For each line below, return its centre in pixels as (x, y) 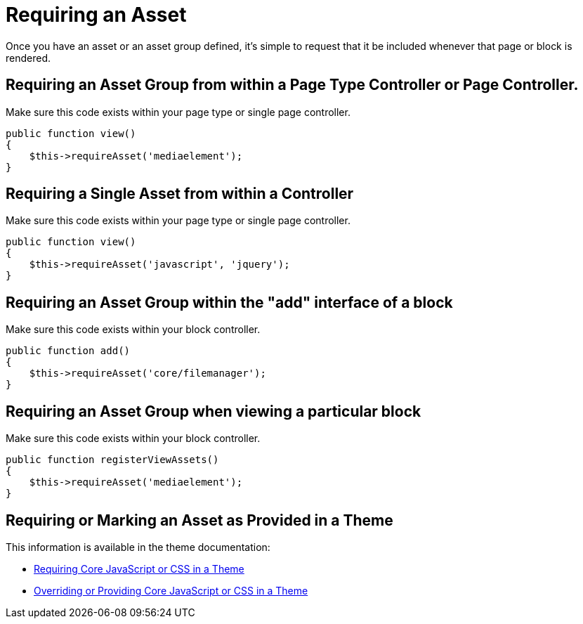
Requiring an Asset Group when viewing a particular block (214, 411)
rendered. (28, 58)
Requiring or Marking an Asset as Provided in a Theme (199, 520)
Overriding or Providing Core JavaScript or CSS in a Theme (171, 590)
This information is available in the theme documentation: (138, 547)
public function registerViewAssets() (112, 460)
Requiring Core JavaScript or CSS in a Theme (139, 568)
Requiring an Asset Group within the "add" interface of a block (229, 302)
